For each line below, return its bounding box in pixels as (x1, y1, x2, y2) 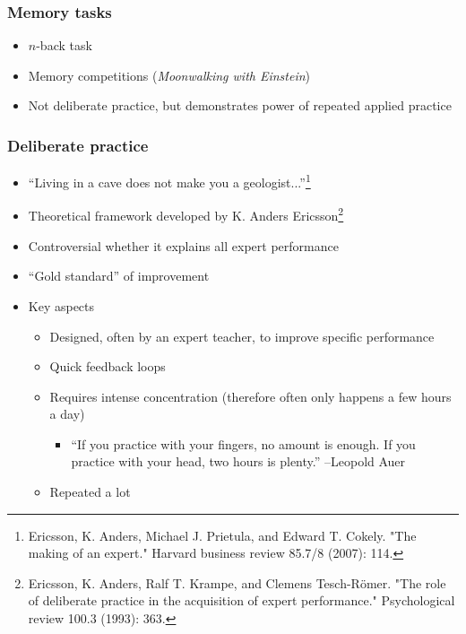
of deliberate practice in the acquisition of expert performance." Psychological (28, 591, 455, 610)
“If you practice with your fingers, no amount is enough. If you (71, 434, 416, 453)
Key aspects (28, 296, 95, 315)
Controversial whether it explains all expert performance (28, 236, 339, 255)
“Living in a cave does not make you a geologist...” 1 (28, 170, 311, 191)
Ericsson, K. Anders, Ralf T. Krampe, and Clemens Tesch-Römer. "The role (28, 573, 446, 592)
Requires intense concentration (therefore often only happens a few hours (49, 386, 452, 405)
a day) (49, 404, 85, 423)
